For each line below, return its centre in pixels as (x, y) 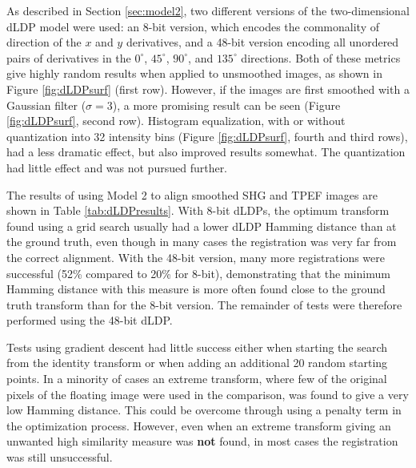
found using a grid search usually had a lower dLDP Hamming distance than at (202, 226)
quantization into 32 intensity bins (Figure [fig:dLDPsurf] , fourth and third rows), (207, 136)
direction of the (44, 42)
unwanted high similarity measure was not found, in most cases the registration (202, 441)
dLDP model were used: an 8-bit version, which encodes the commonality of (193, 26)
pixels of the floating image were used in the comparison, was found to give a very (208, 394)
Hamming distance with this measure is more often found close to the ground (196, 289)
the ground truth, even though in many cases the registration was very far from (202, 242)
